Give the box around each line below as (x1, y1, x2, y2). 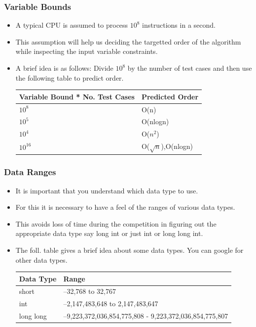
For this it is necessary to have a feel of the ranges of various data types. (15, 202, 235, 212)
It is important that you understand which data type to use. (15, 185, 198, 195)
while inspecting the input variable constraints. (15, 46, 158, 56)
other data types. (15, 254, 68, 265)
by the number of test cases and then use (127, 63, 252, 73)
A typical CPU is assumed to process (15, 20, 128, 30)
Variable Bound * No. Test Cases (19, 91, 135, 101)
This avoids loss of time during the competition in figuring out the (15, 218, 217, 229)
